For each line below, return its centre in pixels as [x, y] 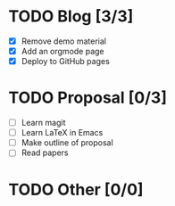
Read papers [45, 152]
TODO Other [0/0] [76, 190]
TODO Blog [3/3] [71, 16]
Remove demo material [63, 41]
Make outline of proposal [67, 143]
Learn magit [43, 123]
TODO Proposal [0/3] [87, 98]
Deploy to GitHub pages [66, 62]
